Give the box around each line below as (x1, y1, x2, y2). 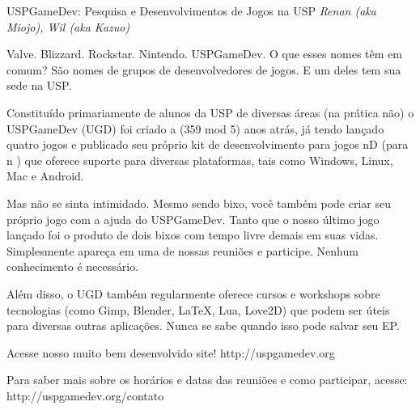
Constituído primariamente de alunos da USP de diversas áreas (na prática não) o (6, 104, 414, 120)
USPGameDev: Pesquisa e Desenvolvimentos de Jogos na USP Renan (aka (6, 2, 376, 19)
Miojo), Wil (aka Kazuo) (6, 18, 130, 35)
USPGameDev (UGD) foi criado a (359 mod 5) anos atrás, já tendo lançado (6, 120, 384, 137)
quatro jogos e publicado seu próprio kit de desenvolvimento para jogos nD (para (6, 136, 409, 153)
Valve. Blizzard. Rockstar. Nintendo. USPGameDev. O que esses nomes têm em (6, 45, 402, 62)
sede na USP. (6, 77, 72, 94)
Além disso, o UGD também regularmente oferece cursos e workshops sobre (6, 285, 380, 302)
